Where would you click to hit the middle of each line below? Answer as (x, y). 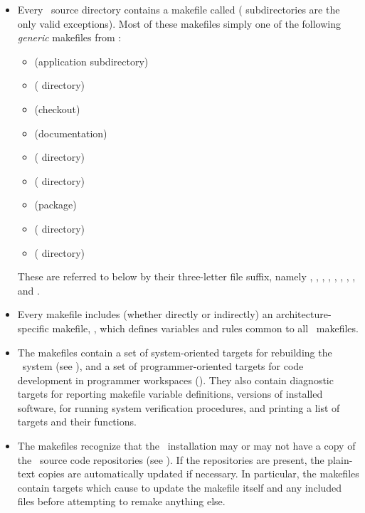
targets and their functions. (77, 422)
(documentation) (71, 133)
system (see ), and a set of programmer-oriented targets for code (163, 366)
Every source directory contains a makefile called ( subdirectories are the (179, 9)
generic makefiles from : (69, 37)
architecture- (304, 314)
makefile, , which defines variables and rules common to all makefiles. (205, 328)
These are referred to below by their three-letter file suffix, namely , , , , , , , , (186, 276)
